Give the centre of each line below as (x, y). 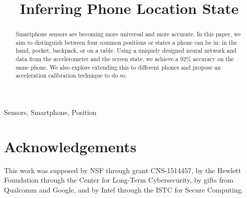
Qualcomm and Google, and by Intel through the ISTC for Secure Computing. (124, 190)
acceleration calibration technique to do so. (71, 75)
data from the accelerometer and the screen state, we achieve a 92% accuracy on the (125, 59)
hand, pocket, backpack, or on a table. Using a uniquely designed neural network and (126, 50)
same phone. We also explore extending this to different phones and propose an (118, 67)
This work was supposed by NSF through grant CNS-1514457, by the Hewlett (123, 170)
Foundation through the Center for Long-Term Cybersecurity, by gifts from (119, 180)
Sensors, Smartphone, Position (50, 112)
